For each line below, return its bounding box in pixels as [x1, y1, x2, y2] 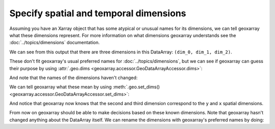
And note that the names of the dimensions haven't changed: [9, 74, 138, 81]
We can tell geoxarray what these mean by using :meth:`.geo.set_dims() [9, 84, 160, 90]
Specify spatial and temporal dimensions [9, 8, 186, 19]
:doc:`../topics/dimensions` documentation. [9, 40, 100, 46]
